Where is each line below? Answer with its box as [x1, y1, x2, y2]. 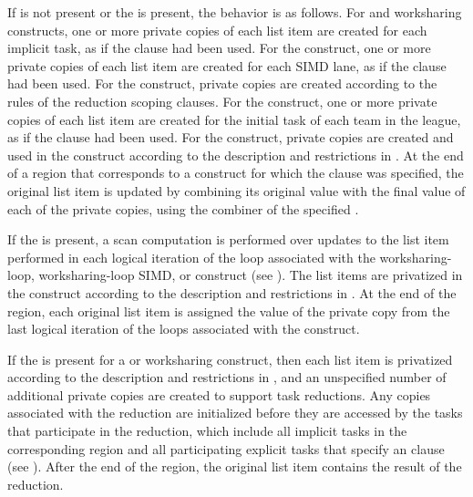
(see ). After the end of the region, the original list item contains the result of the [7, 457, 462, 476]
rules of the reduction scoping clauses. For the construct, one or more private [7, 91, 437, 110]
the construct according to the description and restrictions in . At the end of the [7, 283, 457, 302]
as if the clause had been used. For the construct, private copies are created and [7, 128, 454, 147]
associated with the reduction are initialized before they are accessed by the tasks [7, 403, 463, 422]
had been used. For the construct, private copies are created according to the [7, 74, 437, 93]
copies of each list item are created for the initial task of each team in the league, [7, 109, 461, 129]
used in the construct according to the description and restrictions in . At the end [7, 145, 464, 164]
